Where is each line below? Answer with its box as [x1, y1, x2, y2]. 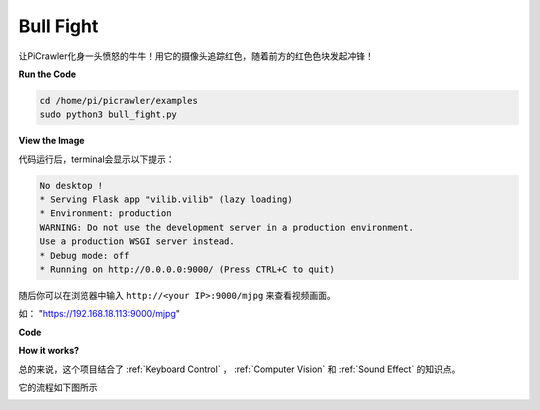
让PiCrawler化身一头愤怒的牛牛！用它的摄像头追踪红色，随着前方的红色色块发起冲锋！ [18, 50, 374, 62]
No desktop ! [39, 180, 104, 191]
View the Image [18, 135, 85, 147]
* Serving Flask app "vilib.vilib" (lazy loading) [39, 194, 294, 205]
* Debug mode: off [39, 250, 130, 261]
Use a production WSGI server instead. [39, 236, 235, 247]
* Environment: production [39, 208, 172, 219]
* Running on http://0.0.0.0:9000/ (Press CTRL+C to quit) [39, 264, 335, 275]
